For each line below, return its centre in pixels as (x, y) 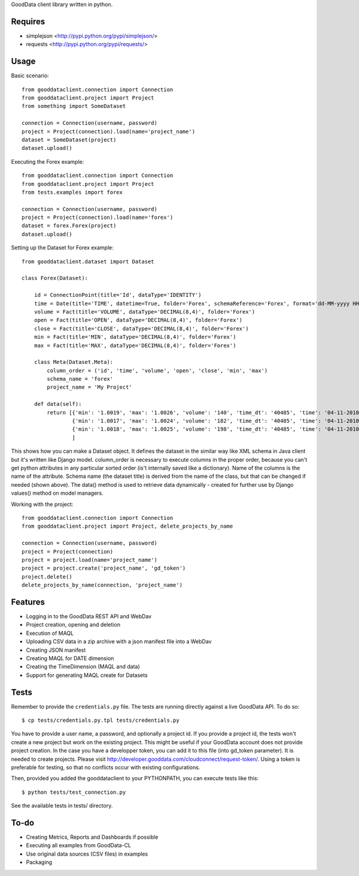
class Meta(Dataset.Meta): (74, 362)
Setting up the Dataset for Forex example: (62, 248)
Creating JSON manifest (56, 650)
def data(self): (58, 404)
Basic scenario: (30, 76)
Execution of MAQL (50, 633)
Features (28, 602)
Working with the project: (42, 504)
